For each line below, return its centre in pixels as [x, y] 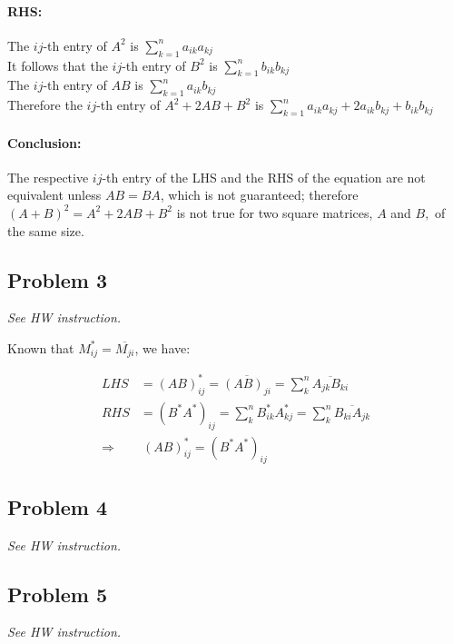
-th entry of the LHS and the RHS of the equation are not [264, 177]
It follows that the [58, 65]
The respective [48, 177]
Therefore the [45, 105]
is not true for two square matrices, [275, 212]
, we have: [162, 347]
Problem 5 [57, 594]
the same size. [46, 230]
